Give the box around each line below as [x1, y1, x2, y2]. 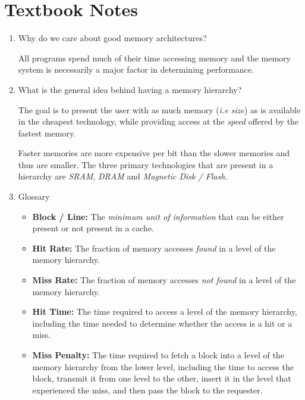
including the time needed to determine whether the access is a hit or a [32, 317, 293, 329]
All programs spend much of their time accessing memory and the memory [18, 51, 291, 64]
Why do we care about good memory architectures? [18, 32, 207, 44]
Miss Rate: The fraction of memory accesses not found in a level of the [32, 274, 296, 286]
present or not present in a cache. [32, 222, 155, 234]
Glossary [18, 190, 50, 203]
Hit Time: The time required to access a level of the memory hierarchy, [32, 305, 297, 318]
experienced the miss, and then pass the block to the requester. [32, 383, 263, 396]
